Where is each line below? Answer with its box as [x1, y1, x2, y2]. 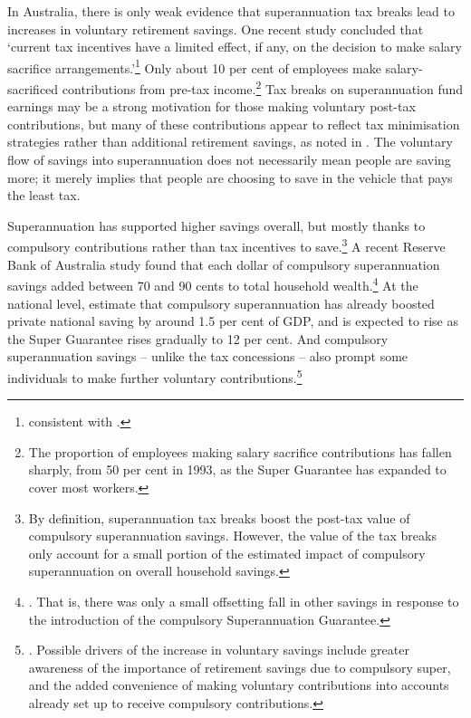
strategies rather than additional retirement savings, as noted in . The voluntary [7, 132, 453, 151]
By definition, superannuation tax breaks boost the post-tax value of [28, 508, 410, 527]
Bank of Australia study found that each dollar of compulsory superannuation [7, 254, 440, 273]
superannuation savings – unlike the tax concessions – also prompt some [7, 347, 409, 366]
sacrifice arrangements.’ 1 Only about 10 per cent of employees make [7, 55, 381, 77]
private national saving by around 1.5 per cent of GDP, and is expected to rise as [7, 311, 458, 330]
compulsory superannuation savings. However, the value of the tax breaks [28, 526, 437, 545]
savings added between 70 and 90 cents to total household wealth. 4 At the [7, 273, 418, 294]
